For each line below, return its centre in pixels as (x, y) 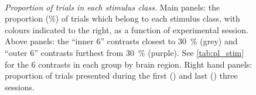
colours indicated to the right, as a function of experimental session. (127, 29)
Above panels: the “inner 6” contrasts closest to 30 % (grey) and (121, 41)
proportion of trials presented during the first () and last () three (121, 75)
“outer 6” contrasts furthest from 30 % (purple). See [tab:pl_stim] (124, 52)
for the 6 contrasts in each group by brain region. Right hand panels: (129, 64)
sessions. (20, 87)
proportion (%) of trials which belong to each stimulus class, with (122, 18)
